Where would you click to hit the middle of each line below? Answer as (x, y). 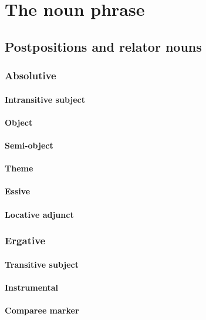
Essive (18, 191)
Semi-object (29, 145)
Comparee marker (42, 310)
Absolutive (31, 75)
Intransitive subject (45, 99)
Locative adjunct (39, 214)
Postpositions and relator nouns (103, 46)
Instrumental (32, 287)
